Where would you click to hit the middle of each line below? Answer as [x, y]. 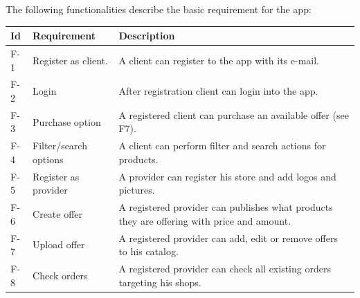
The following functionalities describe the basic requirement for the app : [159, 9]
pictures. [137, 190]
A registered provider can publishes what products [226, 207]
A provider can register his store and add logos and [227, 176]
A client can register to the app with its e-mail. [219, 60]
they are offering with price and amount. [205, 220]
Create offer [58, 213]
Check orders [60, 275]
